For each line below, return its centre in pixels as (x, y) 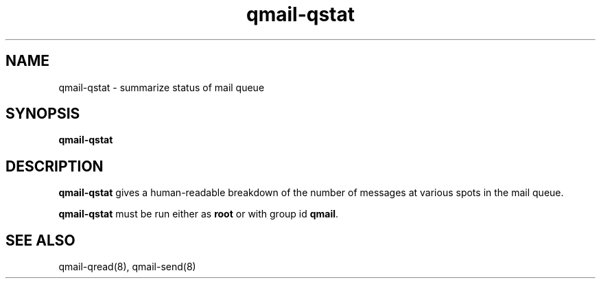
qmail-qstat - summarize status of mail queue (162, 87)
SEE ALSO (40, 240)
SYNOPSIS (43, 114)
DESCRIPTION (55, 166)
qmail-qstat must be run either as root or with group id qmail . (199, 214)
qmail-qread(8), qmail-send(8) (127, 267)
